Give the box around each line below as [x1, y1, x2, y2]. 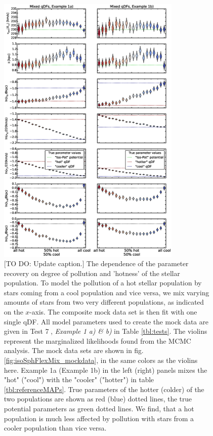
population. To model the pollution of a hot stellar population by [4, 277, 202, 288]
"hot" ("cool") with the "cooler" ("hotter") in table [4, 374, 154, 385]
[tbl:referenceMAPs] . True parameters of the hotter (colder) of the [4, 384, 205, 394]
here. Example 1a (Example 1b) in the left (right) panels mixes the [4, 364, 207, 375]
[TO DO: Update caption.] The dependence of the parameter [4, 258, 189, 269]
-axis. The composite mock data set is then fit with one [29, 307, 197, 317]
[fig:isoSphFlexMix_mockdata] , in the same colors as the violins [4, 355, 198, 365]
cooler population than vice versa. [4, 423, 107, 433]
